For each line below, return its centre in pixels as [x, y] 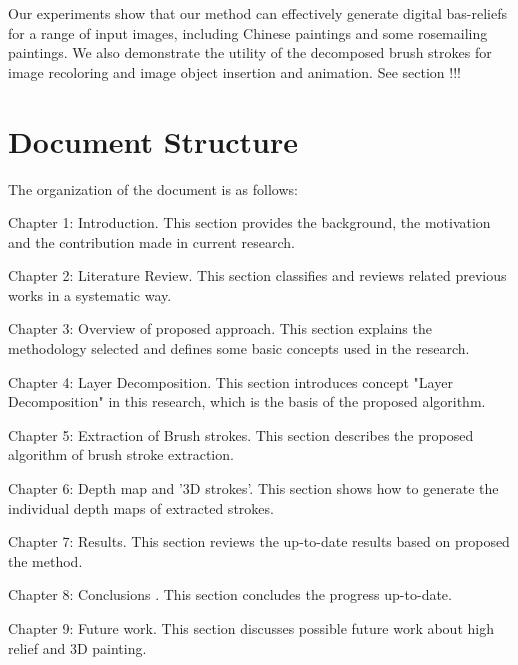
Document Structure [153, 140]
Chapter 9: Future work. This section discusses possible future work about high [251, 628]
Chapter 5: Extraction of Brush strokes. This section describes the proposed [241, 434]
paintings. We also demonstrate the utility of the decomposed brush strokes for [250, 52]
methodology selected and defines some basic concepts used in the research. [239, 348]
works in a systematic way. [90, 294]
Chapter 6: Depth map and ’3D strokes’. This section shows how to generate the [253, 488]
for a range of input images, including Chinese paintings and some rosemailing [248, 32]
